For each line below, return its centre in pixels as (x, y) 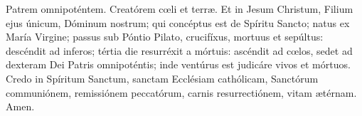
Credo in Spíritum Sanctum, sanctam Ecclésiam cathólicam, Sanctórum (162, 78)
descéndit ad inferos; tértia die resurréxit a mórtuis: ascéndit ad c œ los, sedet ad (179, 50)
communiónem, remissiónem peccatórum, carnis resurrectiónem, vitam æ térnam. (181, 92)
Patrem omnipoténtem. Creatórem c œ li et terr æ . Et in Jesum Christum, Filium (180, 9)
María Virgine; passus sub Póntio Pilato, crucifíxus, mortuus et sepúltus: (165, 37)
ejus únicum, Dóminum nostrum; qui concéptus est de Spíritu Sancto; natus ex (178, 22)
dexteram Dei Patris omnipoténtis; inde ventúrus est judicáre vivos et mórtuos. (178, 64)
